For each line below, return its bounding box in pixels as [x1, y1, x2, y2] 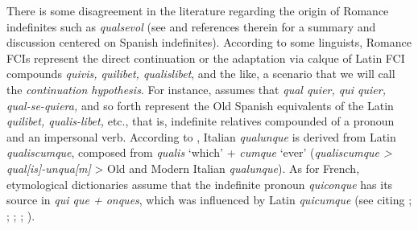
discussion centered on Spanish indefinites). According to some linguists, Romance [6, 34, 412, 51]
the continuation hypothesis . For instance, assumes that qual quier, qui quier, [6, 80, 386, 97]
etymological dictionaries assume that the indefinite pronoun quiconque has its [6, 175, 393, 192]
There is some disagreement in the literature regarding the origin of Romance [6, 2, 389, 18]
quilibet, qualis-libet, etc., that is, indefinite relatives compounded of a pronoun [6, 113, 395, 129]
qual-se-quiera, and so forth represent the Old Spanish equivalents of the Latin [6, 97, 394, 113]
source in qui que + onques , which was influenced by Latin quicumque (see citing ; [6, 191, 412, 208]
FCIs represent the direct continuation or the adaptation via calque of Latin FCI [6, 49, 405, 66]
